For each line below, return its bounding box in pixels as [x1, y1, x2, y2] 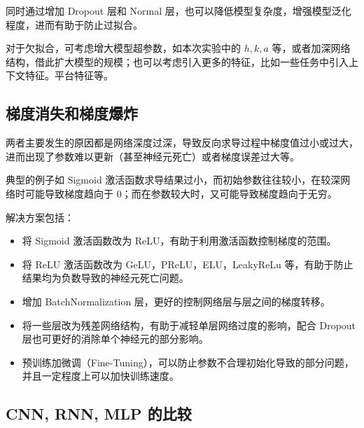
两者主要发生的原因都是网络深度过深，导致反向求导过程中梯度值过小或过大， [6, 135, 358, 150]
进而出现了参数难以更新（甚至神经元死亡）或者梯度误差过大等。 [6, 149, 300, 163]
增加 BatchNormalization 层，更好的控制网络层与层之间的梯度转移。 [22, 294, 330, 308]
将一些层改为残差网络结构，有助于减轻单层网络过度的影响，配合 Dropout [22, 317, 356, 332]
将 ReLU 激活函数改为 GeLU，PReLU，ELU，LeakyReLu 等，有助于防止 [22, 256, 353, 271]
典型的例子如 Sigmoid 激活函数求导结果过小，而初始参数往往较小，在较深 [6, 172, 341, 187]
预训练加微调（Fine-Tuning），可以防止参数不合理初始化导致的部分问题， [22, 354, 354, 369]
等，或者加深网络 [272, 41, 351, 55]
